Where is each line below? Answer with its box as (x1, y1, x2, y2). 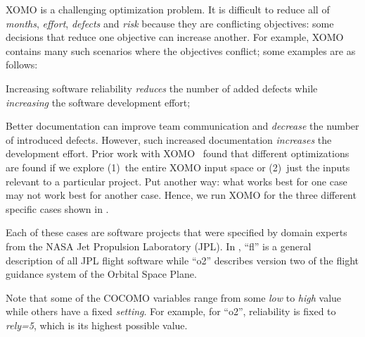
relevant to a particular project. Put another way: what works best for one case (6, 173, 347, 188)
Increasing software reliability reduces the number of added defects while (6, 80, 318, 95)
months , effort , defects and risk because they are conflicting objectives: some (6, 16, 334, 30)
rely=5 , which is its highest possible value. (6, 317, 188, 332)
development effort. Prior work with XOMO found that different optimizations (6, 146, 350, 161)
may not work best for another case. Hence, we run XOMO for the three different (6, 188, 357, 202)
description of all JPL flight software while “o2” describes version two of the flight (6, 252, 359, 267)
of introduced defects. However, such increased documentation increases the (6, 132, 332, 147)
